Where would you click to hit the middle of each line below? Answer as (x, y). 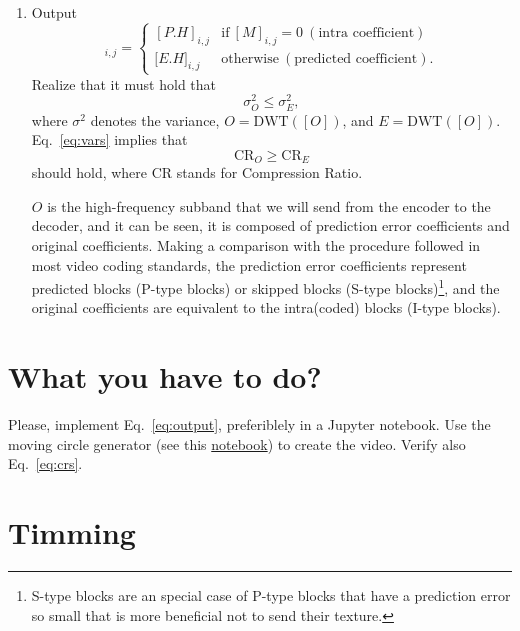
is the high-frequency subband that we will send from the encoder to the (269, 205)
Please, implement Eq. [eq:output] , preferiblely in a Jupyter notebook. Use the (249, 424)
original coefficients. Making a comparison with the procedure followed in (256, 245)
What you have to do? (165, 376)
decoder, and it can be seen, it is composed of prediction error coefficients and (270, 225)
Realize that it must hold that (124, 83)
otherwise (250, 58)
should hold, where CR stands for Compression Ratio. (197, 172)
